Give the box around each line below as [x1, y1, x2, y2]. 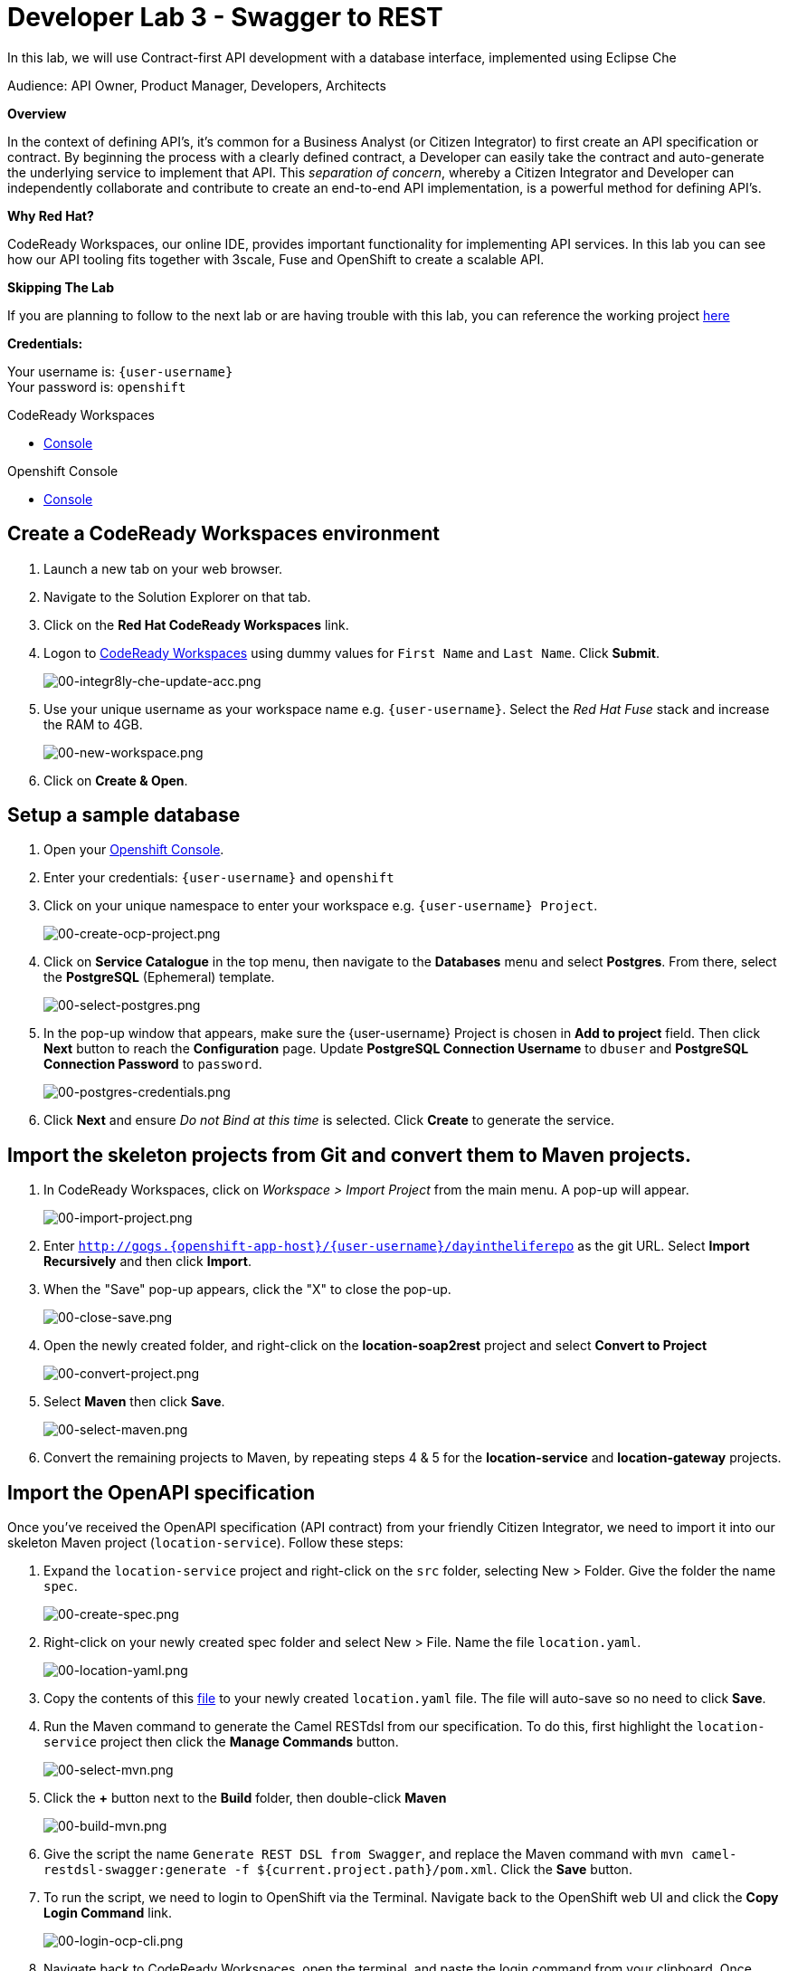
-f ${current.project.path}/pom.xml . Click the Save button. [233, 1861, 632, 1878]
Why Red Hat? [7, 207, 94, 224]
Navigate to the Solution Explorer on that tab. [43, 588, 311, 605]
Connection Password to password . [43, 1056, 262, 1072]
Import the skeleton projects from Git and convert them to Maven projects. [7, 1143, 691, 1166]
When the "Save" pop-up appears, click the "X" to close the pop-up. [43, 1281, 451, 1298]
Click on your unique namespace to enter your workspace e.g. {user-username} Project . [43, 898, 598, 914]
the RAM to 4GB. [43, 716, 143, 732]
